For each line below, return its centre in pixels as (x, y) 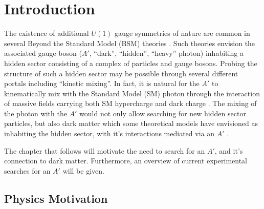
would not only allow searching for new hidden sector (163, 113)
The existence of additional (47, 33)
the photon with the (36, 113)
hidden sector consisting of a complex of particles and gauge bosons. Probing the (131, 63)
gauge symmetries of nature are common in (182, 33)
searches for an (27, 170)
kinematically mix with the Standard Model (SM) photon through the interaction (132, 93)
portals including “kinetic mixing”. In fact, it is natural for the (102, 83)
